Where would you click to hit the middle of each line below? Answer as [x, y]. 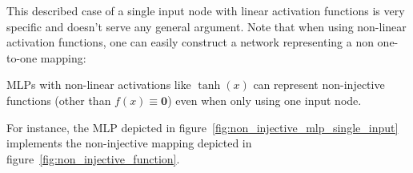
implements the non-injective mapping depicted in [129, 143]
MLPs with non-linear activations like [99, 84]
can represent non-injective [319, 84]
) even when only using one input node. [265, 100]
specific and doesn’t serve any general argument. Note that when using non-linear [206, 26]
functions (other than [59, 100]
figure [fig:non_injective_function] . [93, 158]
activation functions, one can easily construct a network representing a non [190, 42]
